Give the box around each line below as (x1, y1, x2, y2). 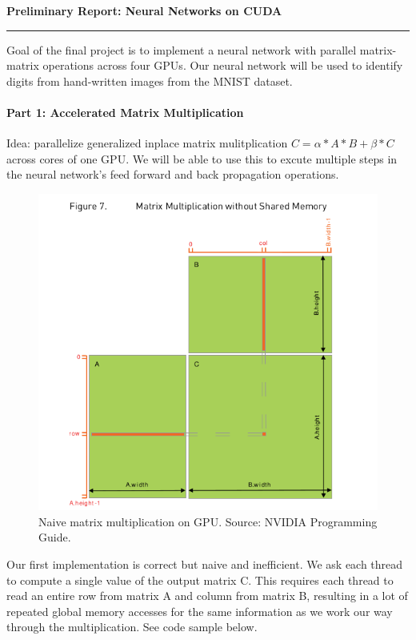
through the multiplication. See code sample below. (6, 618, 258, 635)
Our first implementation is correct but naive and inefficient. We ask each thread (6, 555, 403, 572)
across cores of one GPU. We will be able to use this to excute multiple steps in (6, 150, 398, 167)
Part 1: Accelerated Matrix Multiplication (6, 103, 244, 120)
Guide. (38, 529, 71, 545)
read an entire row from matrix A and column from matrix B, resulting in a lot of (6, 587, 408, 604)
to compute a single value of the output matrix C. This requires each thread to (6, 571, 394, 588)
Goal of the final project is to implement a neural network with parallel (6, 41, 357, 58)
